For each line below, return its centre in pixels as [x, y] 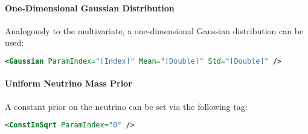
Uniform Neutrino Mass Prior [69, 83]
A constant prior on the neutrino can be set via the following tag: [126, 106]
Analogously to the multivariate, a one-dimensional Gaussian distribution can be [154, 30]
